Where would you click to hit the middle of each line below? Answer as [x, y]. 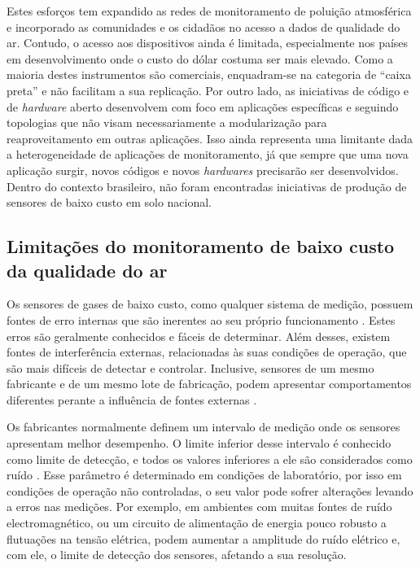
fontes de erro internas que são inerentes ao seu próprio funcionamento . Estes [201, 319]
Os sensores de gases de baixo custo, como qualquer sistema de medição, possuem [210, 304]
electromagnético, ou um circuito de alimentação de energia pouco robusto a [197, 523]
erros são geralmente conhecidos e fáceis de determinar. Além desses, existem [199, 336]
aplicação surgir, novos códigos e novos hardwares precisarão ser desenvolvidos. [203, 170]
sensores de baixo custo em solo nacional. [109, 202]
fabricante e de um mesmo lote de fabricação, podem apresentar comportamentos [209, 384]
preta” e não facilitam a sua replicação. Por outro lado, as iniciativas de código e [208, 90]
